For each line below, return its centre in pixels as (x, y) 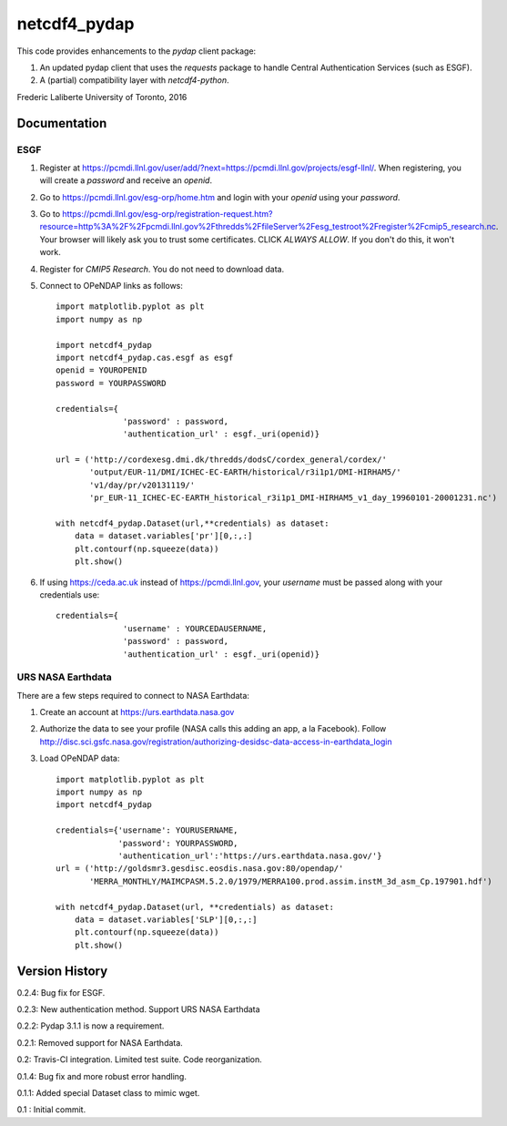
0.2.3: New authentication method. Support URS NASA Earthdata (138, 1009)
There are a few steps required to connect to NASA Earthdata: (133, 695)
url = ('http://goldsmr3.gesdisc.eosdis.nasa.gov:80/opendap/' (200, 869)
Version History (62, 971)
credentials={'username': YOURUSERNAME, (147, 830)
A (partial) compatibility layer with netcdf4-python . (134, 80)
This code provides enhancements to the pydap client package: (137, 51)
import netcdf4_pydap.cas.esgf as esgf (145, 357)
